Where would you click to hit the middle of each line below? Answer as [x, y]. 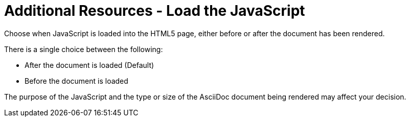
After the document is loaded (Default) [89, 65]
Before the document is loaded [76, 81]
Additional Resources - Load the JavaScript [155, 11]
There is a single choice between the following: [84, 49]
